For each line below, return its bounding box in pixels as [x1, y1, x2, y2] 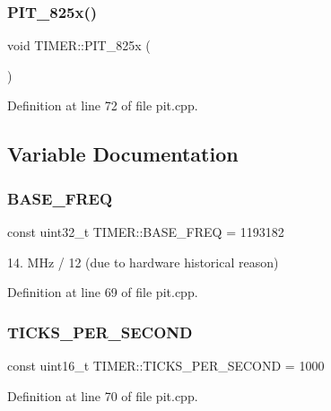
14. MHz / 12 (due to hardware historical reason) [7, 252, 279, 271]
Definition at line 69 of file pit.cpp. [7, 283, 198, 302]
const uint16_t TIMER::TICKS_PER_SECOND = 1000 [7, 356, 325, 374]
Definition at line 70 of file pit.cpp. [7, 386, 198, 405]
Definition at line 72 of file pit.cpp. [7, 96, 198, 115]
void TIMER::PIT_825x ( [7, 36, 151, 55]
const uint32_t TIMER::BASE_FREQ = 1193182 [7, 223, 284, 240]
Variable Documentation [7, 140, 239, 168]
